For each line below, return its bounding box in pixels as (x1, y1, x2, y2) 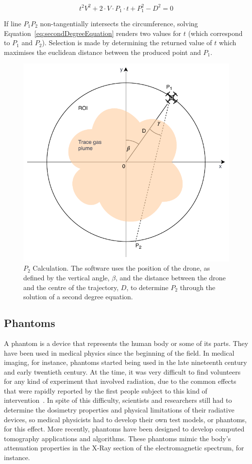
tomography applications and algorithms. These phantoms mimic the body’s (4, 433, 231, 443)
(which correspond (188, 28, 243, 38)
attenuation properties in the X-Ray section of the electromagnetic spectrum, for (4, 443, 244, 453)
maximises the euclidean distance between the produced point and (4, 47, 201, 57)
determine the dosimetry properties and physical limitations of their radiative (4, 405, 235, 415)
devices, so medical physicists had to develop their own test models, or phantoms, (4, 414, 247, 424)
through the (180, 282, 216, 292)
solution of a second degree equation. (23, 292, 133, 302)
